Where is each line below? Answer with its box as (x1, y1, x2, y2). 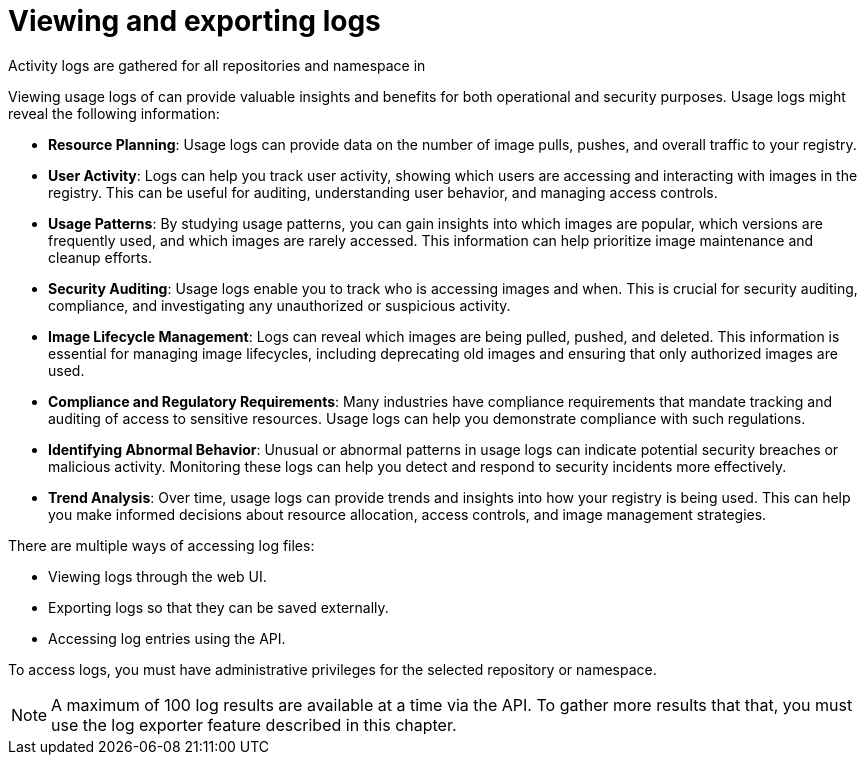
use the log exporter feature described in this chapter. (51, 714, 457, 735)
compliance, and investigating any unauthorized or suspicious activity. (48, 296, 511, 314)
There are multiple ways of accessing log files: (8, 536, 315, 554)
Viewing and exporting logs (8, 4, 381, 38)
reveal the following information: (8, 104, 220, 122)
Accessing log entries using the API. (48, 629, 286, 647)
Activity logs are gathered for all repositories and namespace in (8, 56, 426, 74)
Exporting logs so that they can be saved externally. (48, 598, 389, 616)
